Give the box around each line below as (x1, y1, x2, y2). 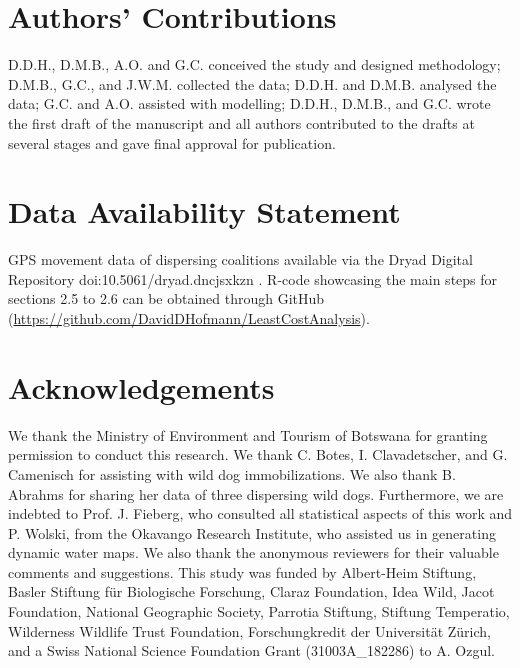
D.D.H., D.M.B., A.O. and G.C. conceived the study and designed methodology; (8, 54, 501, 75)
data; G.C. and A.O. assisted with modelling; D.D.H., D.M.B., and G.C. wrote (8, 93, 491, 114)
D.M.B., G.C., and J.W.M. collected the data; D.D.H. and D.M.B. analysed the (8, 73, 497, 94)
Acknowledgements (8, 366, 275, 407)
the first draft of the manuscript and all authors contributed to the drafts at (8, 112, 475, 133)
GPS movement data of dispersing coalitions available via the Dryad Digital (8, 249, 473, 270)
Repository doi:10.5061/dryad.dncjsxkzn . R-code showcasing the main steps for (8, 268, 498, 289)
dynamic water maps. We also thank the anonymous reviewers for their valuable (8, 542, 499, 563)
